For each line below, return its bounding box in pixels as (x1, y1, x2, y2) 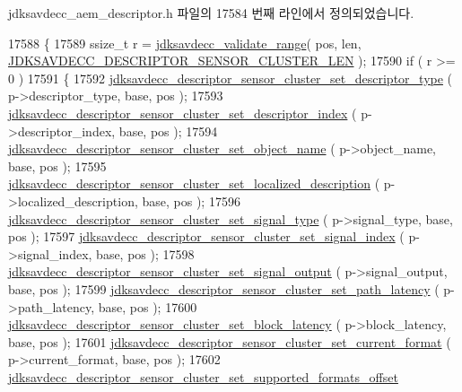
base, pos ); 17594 (118, 121, 218, 140)
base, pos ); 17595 (8, 156, 107, 175)
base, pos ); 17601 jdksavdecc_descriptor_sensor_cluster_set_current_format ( (8, 332, 451, 351)
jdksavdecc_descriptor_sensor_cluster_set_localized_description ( (8, 174, 380, 193)
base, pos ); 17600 (98, 297, 197, 316)
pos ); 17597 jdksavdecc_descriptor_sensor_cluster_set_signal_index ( (8, 227, 405, 246)
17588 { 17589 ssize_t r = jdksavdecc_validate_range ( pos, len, (8, 33, 362, 52)
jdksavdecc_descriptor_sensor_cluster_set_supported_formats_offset (8, 367, 398, 386)
